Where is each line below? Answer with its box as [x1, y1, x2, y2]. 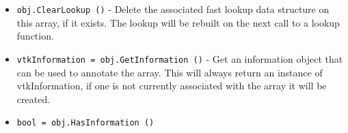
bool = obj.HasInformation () [16, 118, 155, 128]
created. [16, 91, 51, 106]
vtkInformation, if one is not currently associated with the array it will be [16, 78, 327, 93]
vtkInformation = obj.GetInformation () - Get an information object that [16, 51, 343, 65]
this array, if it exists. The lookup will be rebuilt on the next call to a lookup [16, 15, 340, 29]
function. [16, 29, 54, 43]
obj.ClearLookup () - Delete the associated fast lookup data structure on [16, 2, 330, 16]
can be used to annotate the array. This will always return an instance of [16, 65, 323, 79]
